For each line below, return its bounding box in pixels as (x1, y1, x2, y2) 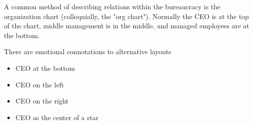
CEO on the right (15, 96, 69, 106)
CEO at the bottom (15, 62, 75, 73)
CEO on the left (15, 79, 64, 89)
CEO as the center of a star (15, 112, 99, 122)
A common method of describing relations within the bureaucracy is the (4, 1, 221, 11)
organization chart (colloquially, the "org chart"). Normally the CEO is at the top (4, 11, 249, 21)
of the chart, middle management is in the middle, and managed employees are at (4, 21, 250, 31)
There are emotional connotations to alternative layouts (4, 46, 172, 57)
